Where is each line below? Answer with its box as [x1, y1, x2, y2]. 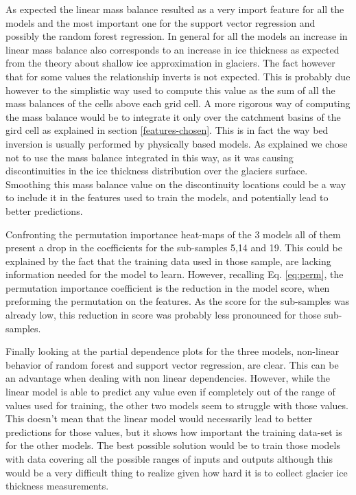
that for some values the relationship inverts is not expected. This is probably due [5, 69, 351, 83]
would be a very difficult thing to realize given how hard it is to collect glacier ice [5, 465, 348, 479]
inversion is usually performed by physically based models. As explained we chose [5, 136, 348, 150]
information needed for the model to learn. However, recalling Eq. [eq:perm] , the [5, 267, 344, 281]
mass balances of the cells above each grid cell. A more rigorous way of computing [5, 96, 351, 111]
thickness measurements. [5, 479, 109, 493]
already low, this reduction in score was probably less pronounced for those [5, 308, 321, 322]
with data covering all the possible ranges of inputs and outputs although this [5, 452, 333, 465]
